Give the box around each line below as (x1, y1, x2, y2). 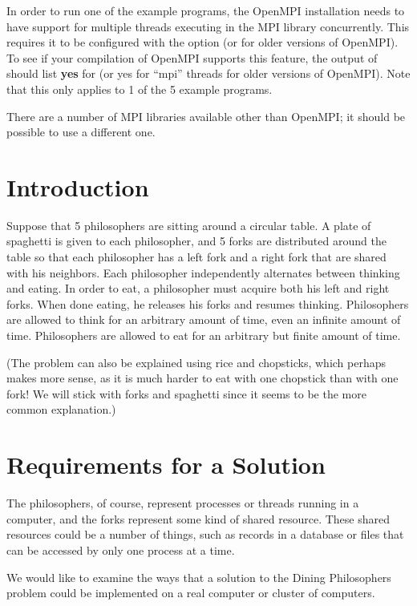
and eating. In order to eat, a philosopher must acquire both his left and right (6, 280, 390, 297)
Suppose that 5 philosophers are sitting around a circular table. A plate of (6, 216, 371, 233)
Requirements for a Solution (6, 448, 326, 481)
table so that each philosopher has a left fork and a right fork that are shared (6, 248, 387, 265)
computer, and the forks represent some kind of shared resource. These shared (6, 510, 390, 527)
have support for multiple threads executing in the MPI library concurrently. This (6, 18, 410, 34)
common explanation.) (6, 401, 116, 418)
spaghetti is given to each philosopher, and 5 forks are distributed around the (6, 232, 387, 249)
